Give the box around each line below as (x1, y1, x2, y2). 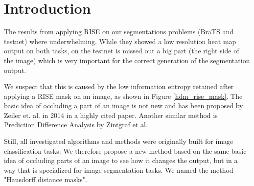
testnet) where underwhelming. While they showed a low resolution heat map (4, 36, 236, 46)
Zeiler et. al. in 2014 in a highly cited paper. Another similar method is (4, 110, 218, 120)
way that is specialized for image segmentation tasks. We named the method (4, 164, 233, 175)
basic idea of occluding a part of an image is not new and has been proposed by (4, 100, 243, 111)
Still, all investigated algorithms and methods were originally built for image (4, 136, 233, 146)
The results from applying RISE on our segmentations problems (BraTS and (4, 26, 234, 37)
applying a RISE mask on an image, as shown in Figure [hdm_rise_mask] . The (4, 91, 243, 101)
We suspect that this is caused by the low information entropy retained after (4, 81, 234, 92)
